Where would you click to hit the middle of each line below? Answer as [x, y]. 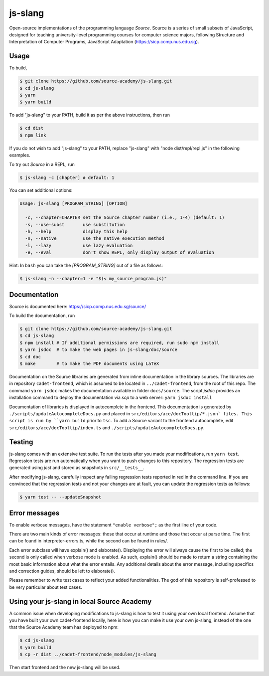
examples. [20, 155]
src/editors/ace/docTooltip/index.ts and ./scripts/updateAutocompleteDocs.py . [107, 427]
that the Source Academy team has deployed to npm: [64, 627]
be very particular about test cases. [46, 587]
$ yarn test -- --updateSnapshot [61, 497]
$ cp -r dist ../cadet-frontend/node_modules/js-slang [88, 655]
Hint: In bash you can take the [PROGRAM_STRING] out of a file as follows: [86, 265]
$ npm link [33, 135]
